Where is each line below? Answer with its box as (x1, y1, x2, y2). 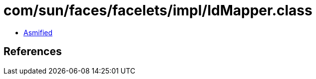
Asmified (23, 28, 53, 37)
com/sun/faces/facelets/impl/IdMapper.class (3, 2, 313, 19)
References (3, 45, 62, 58)
